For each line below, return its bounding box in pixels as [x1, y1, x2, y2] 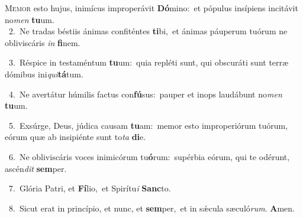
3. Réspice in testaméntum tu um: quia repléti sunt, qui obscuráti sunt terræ [8, 56, 289, 69]
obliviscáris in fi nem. [5, 36, 80, 48]
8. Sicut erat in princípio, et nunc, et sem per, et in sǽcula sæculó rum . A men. [8, 201, 295, 214]
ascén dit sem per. [5, 162, 67, 174]
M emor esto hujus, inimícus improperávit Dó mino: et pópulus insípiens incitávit [5, 2, 298, 14]
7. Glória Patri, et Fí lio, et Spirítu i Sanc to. [8, 182, 171, 194]
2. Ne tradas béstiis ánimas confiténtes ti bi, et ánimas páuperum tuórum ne [8, 25, 288, 37]
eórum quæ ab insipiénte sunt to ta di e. [5, 131, 146, 143]
